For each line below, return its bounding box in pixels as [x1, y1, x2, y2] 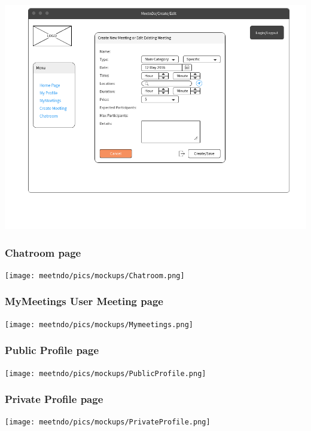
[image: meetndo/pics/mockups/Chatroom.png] [5, 271, 185, 280]
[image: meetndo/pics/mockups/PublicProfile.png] [5, 369, 206, 378]
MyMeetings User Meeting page [5, 294, 163, 309]
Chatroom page [5, 245, 81, 260]
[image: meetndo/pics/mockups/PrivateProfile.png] [5, 418, 211, 427]
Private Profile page [5, 392, 103, 407]
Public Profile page [5, 343, 99, 358]
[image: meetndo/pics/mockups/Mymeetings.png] [5, 320, 193, 329]
